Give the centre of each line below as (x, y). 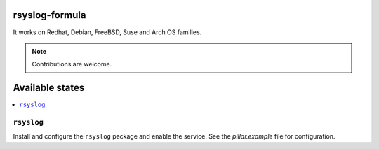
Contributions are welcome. (72, 64)
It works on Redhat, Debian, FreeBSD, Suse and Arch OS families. (107, 32)
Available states (49, 88)
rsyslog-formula (49, 15)
